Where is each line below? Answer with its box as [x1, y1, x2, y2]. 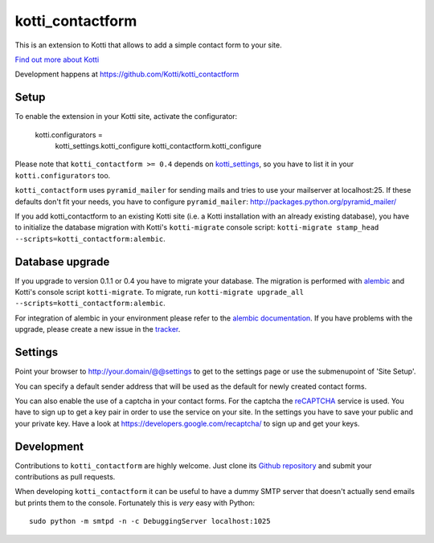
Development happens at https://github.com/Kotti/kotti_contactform [14, 69, 240, 80]
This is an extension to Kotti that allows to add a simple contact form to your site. [14, 40, 283, 50]
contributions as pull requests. [14, 472, 116, 481]
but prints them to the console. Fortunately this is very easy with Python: [14, 498, 256, 508]
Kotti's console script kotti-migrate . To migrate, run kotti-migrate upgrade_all [14, 288, 305, 297]
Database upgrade [14, 255, 110, 268]
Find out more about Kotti [14, 55, 100, 64]
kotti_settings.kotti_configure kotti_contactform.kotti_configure [55, 141, 262, 151]
